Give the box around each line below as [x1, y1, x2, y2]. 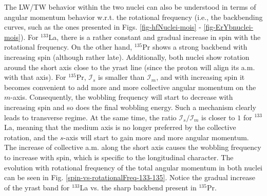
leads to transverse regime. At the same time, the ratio [4, 112, 177, 122]
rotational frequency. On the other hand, [4, 41, 132, 52]
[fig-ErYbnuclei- [203, 21, 254, 32]
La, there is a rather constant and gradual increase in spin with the [48, 31, 261, 42]
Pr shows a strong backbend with [142, 41, 247, 52]
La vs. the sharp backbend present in [80, 182, 197, 192]
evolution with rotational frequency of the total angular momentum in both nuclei [4, 162, 263, 172]
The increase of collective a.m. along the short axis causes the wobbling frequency [4, 142, 261, 153]
